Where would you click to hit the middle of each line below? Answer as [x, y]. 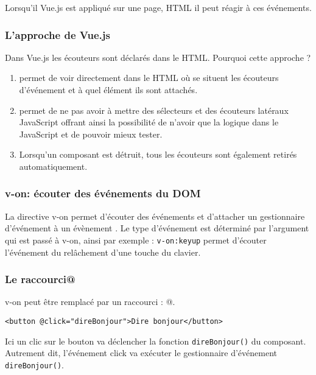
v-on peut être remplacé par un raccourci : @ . [90, 302]
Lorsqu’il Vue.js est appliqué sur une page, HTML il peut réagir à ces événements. [158, 7]
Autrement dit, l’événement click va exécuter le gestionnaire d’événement [141, 353]
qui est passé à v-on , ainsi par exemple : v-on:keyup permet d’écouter [136, 240]
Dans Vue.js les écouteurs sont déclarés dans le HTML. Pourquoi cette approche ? [158, 57]
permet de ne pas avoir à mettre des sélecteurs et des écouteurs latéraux [154, 110]
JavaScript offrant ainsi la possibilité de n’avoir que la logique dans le [149, 122]
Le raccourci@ [40, 279]
